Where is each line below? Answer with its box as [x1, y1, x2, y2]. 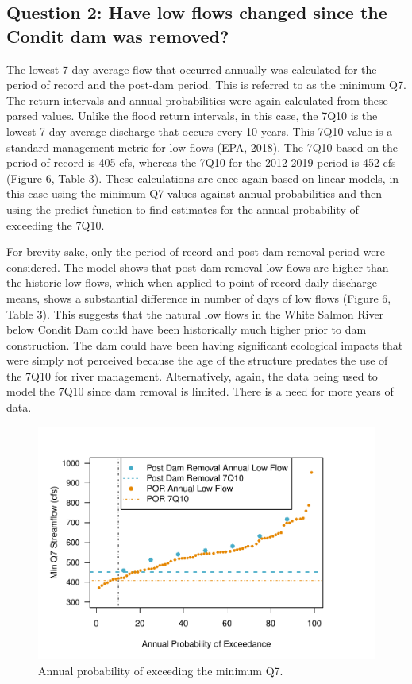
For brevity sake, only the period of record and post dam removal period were [6, 243, 386, 260]
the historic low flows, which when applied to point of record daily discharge [6, 274, 378, 291]
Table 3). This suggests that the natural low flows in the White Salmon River [6, 305, 384, 322]
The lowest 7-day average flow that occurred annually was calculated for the [6, 60, 377, 77]
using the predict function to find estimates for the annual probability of [6, 200, 359, 217]
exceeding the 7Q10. [6, 216, 105, 233]
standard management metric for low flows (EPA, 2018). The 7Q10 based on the [6, 138, 399, 155]
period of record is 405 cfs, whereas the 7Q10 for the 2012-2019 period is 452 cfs [6, 154, 396, 171]
